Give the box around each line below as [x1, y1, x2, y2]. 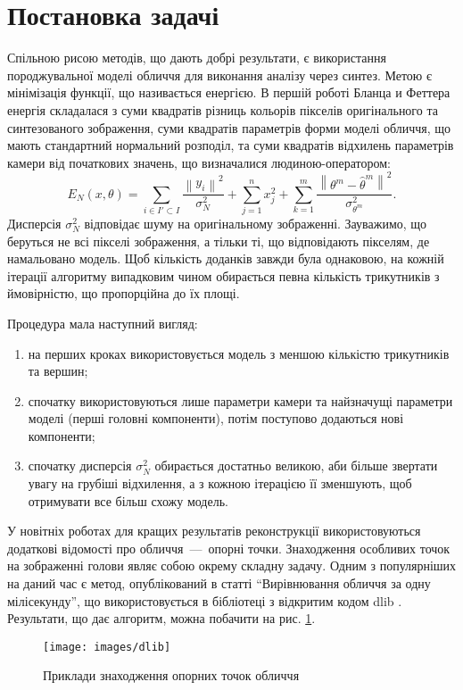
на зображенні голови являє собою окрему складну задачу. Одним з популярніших [7, 556, 457, 575]
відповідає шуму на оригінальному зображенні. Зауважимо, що [84, 213, 427, 232]
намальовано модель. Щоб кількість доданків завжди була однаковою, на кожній [7, 249, 444, 268]
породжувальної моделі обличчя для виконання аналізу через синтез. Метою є [7, 65, 433, 84]
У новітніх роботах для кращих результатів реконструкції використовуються [7, 521, 421, 540]
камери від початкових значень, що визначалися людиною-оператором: [7, 153, 392, 171]
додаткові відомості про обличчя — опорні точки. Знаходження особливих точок [7, 538, 451, 557]
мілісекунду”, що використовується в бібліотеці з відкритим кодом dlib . [7, 591, 402, 610]
